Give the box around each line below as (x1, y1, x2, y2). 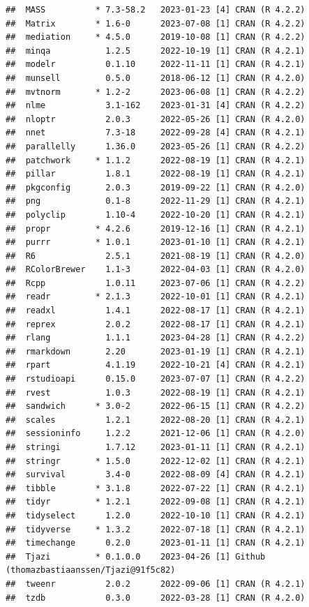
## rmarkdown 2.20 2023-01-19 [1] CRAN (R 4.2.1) (6, 346, 306, 357)
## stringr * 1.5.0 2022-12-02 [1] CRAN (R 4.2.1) (6, 456, 306, 466)
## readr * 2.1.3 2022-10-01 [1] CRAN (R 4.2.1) (6, 292, 306, 302)
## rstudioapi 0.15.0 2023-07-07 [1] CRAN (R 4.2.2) (6, 374, 306, 384)
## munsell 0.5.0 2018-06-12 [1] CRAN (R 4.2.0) (6, 73, 306, 83)
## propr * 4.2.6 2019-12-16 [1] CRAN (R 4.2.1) (6, 223, 306, 234)
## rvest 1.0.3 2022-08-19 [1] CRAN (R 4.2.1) (6, 387, 306, 398)
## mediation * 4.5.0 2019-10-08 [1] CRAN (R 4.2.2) (6, 32, 306, 43)
